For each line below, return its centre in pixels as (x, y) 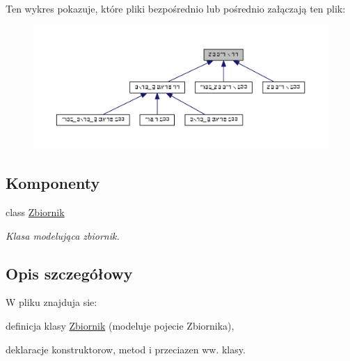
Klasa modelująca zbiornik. (63, 235)
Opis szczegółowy (69, 273)
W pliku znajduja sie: (51, 302)
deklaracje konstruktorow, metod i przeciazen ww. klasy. (126, 349)
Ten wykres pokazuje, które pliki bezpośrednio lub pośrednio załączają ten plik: (176, 8)
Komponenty (53, 183)
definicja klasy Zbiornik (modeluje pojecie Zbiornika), (120, 325)
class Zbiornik (35, 212)
